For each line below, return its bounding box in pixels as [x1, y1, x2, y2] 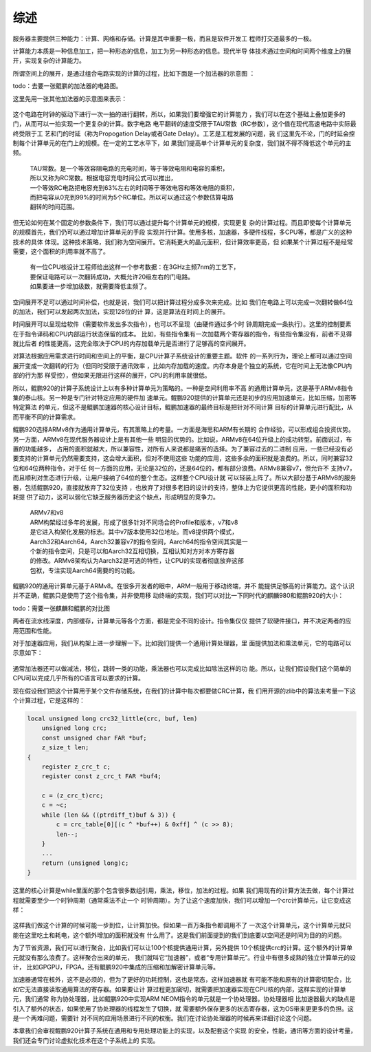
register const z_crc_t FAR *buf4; [41, 773, 161, 780]
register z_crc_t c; [41, 762, 111, 771]
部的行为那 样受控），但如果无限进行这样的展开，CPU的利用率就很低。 [12, 372, 211, 380]
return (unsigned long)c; [41, 859, 129, 867]
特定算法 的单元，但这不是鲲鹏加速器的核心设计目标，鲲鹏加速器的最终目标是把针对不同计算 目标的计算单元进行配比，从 [12, 403, 353, 411]
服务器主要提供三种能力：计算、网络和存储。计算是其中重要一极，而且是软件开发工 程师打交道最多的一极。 [12, 34, 315, 43]
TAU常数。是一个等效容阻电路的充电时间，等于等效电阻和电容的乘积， [30, 164, 229, 172]
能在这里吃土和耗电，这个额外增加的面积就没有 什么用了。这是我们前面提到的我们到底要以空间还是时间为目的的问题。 [12, 931, 346, 939]
